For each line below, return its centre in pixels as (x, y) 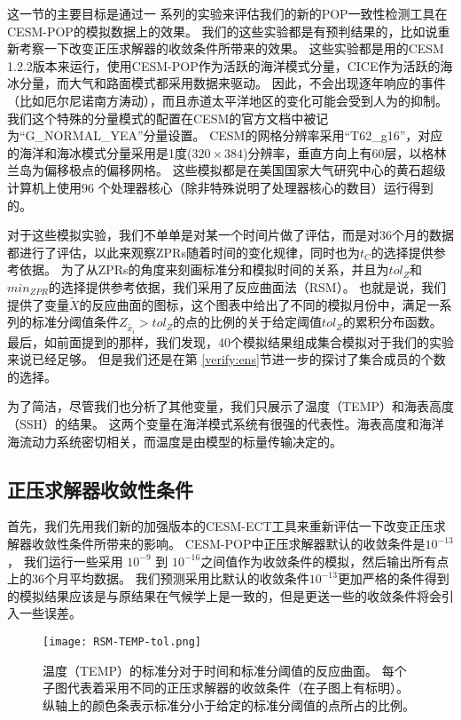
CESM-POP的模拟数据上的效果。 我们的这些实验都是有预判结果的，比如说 (223, 31)
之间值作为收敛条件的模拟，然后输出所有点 (325, 561)
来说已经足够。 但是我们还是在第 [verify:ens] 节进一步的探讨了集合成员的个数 (227, 359)
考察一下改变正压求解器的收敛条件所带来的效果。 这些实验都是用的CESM (231, 48)
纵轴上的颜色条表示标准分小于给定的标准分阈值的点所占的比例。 (229, 704)
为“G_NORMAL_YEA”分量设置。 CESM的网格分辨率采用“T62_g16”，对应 (225, 135)
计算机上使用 (44, 187)
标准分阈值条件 (75, 322)
